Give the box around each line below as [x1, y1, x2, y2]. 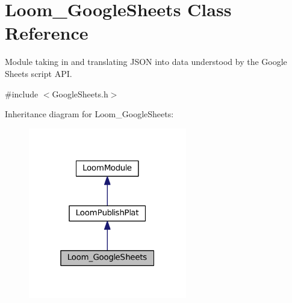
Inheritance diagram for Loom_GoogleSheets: [5, 108, 174, 120]
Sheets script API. [5, 67, 72, 79]
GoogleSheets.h [52, 87, 108, 100]
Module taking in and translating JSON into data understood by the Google [5, 55, 287, 68]
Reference [5, 20, 89, 45]
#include [5, 87, 39, 100]
